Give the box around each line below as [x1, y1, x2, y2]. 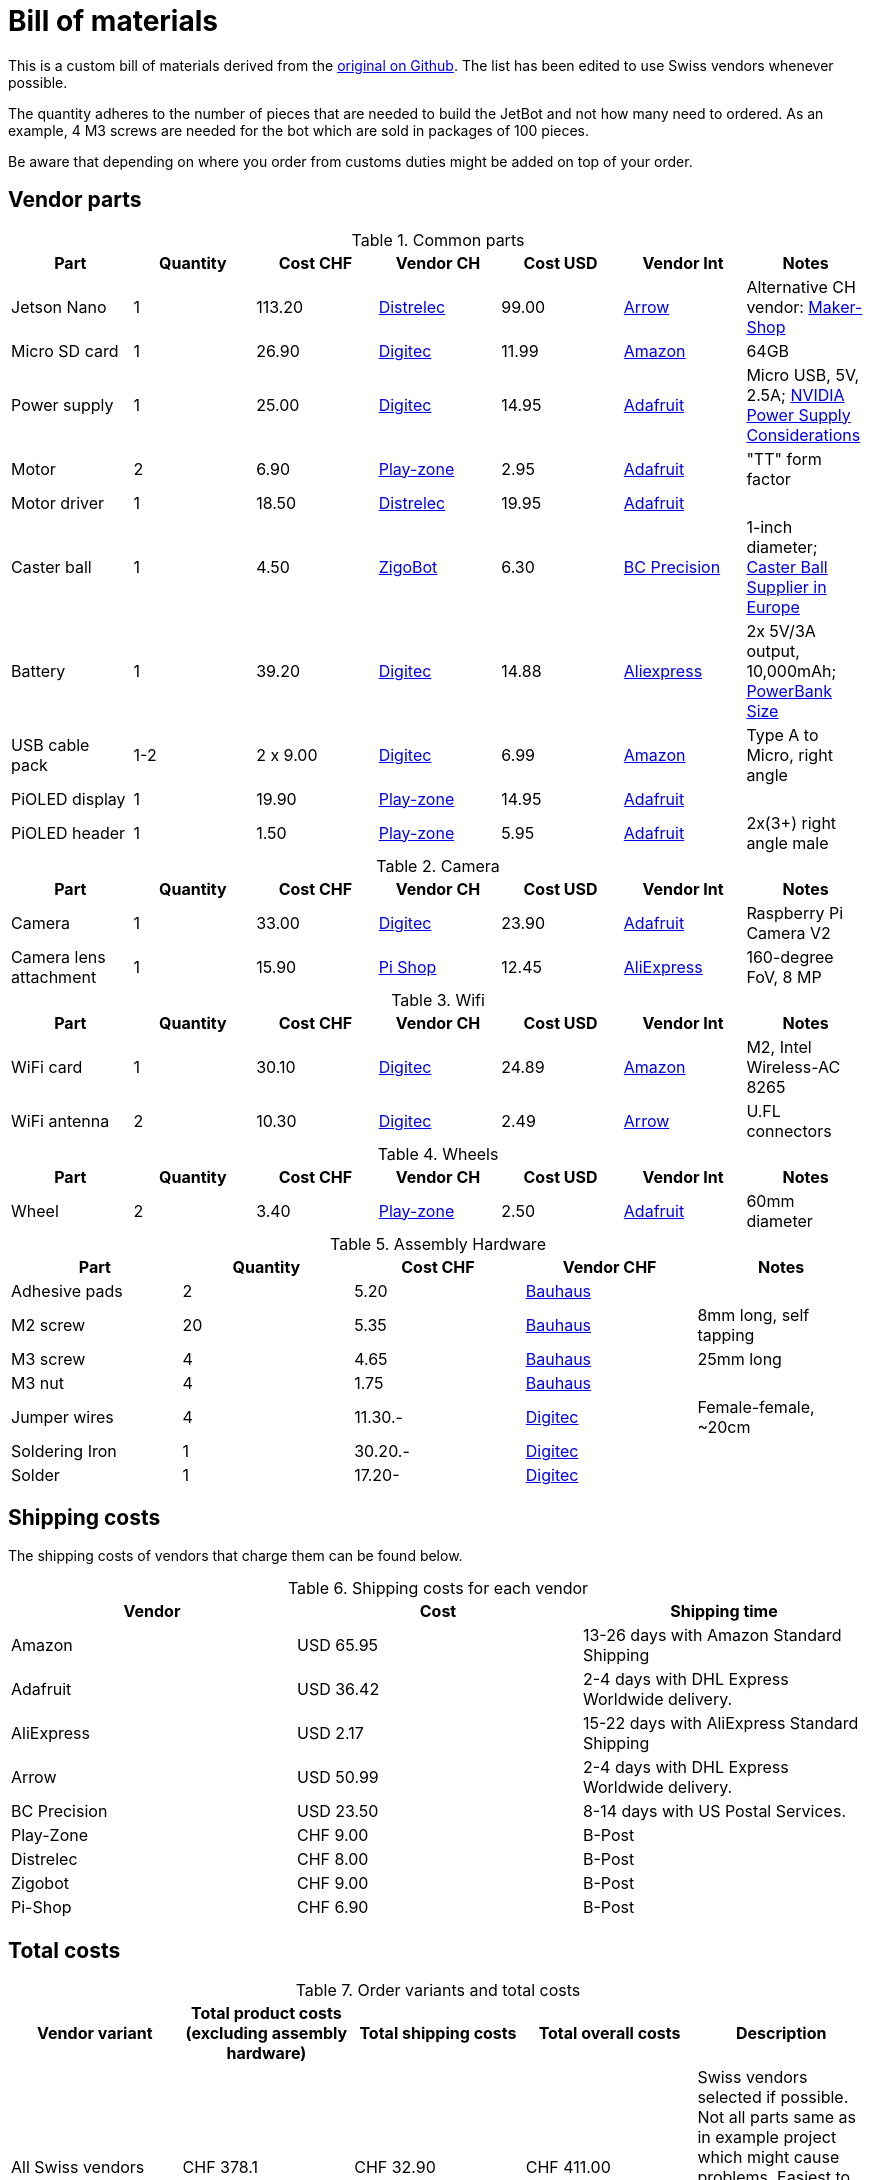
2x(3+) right [746, 812, 837, 833]
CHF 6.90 [296, 1897, 369, 1918]
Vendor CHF [562, 1256, 657, 1277]
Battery [11, 660, 66, 681]
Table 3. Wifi [391, 989, 485, 1010]
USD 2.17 [296, 1723, 364, 1744]
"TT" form [746, 448, 822, 469]
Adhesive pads [11, 1280, 123, 1301]
